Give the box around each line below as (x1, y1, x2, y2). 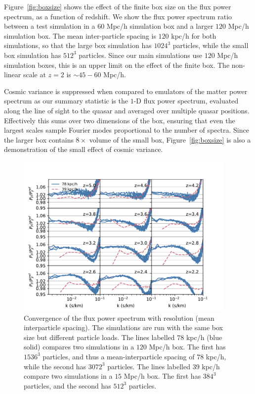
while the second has (24, 361, 86, 371)
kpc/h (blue (186, 332, 222, 342)
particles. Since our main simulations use (79, 49, 202, 60)
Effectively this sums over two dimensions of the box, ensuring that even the (4, 115, 235, 125)
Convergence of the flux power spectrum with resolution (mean (24, 312, 214, 323)
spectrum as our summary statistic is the (4, 96, 128, 106)
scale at (23, 69, 46, 80)
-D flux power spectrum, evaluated (133, 96, 239, 106)
